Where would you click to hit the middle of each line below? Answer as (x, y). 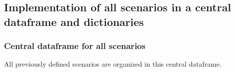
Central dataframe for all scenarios (75, 46)
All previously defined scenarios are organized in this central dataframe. (113, 64)
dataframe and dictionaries (74, 21)
